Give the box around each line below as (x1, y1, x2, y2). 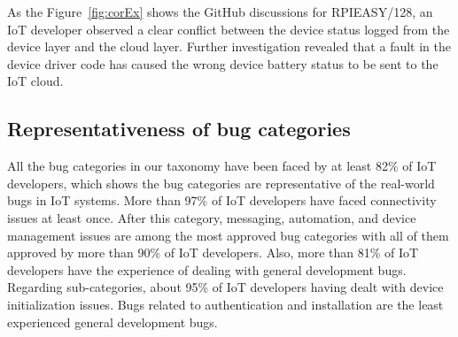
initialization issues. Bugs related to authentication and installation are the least (7, 295, 444, 313)
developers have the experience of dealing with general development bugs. (7, 260, 407, 279)
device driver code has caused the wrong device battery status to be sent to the (7, 54, 439, 73)
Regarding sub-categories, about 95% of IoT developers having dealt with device (7, 278, 444, 296)
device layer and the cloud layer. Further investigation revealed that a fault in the (7, 37, 451, 56)
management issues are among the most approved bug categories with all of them (7, 226, 449, 244)
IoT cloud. (7, 72, 64, 90)
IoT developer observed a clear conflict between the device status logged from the (7, 19, 450, 38)
